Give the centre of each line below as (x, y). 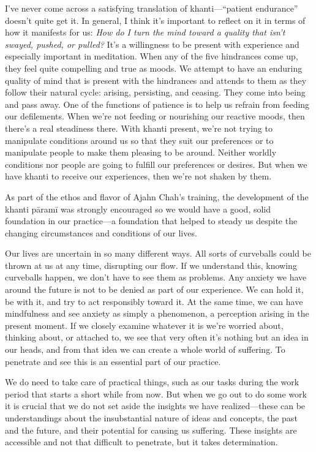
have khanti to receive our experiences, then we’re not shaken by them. (138, 176)
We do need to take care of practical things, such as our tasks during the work (152, 382)
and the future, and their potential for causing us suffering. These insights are (151, 430)
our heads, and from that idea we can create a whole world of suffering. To (145, 349)
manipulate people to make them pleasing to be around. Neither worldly (141, 152)
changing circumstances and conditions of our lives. (101, 232)
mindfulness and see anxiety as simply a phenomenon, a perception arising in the (157, 313)
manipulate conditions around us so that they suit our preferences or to (139, 140)
